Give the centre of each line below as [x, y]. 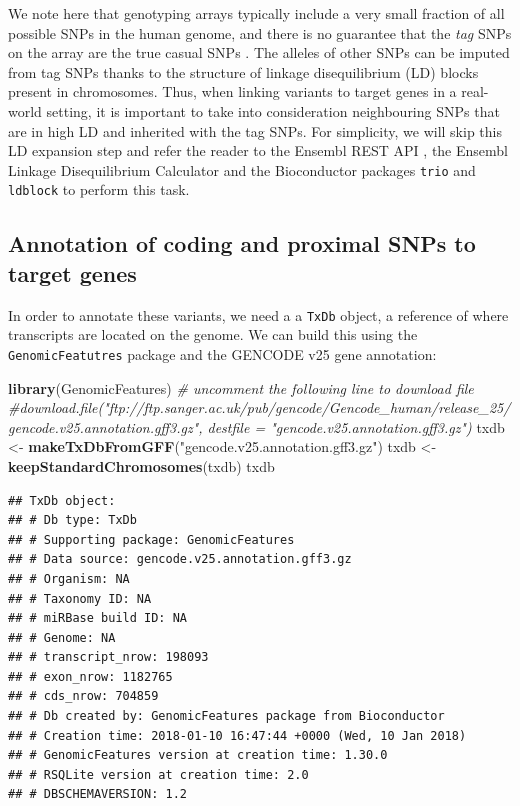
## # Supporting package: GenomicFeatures [151, 539]
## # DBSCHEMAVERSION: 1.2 [97, 794]
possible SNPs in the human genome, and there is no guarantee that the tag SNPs [260, 32]
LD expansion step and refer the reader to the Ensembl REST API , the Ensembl [258, 150]
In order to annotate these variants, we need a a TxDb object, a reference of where [258, 314]
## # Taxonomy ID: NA [80, 598]
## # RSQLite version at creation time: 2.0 [158, 774]
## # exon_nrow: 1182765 [90, 676]
